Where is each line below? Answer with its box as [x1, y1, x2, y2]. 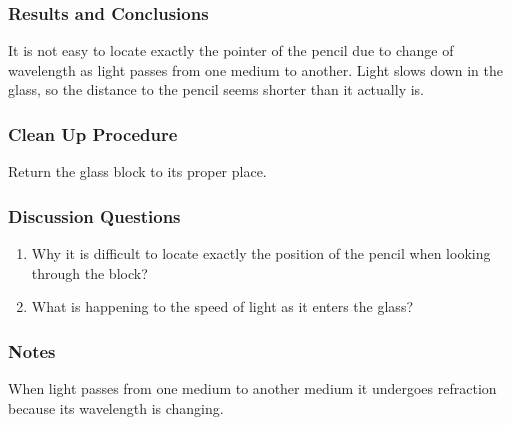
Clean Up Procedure [8, 121, 178, 146]
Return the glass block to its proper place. [8, 161, 267, 182]
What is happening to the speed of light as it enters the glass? [31, 296, 414, 317]
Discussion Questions [8, 203, 181, 228]
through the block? [31, 262, 148, 283]
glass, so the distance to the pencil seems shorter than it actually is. [8, 79, 424, 100]
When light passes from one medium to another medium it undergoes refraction [8, 378, 497, 399]
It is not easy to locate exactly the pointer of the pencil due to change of [8, 40, 454, 61]
